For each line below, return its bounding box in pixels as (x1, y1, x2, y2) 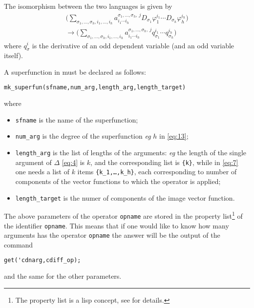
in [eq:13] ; (159, 131, 189, 141)
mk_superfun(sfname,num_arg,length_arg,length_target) (4, 84, 186, 91)
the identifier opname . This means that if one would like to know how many (4, 220, 229, 230)
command (4, 239, 33, 249)
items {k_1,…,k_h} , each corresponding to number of (77, 166, 237, 177)
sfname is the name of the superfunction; (15, 114, 138, 124)
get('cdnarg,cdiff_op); (4, 257, 81, 264)
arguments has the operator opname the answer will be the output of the (4, 230, 220, 240)
